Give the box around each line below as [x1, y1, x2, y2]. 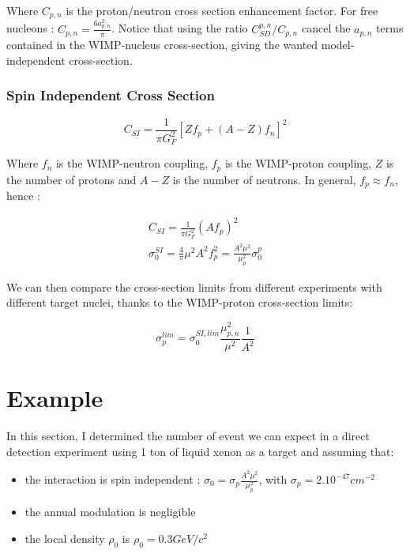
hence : [6, 187, 40, 204]
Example [6, 382, 103, 414]
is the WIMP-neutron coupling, [55, 155, 209, 171]
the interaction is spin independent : [24, 471, 201, 488]
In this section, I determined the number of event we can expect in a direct [6, 427, 370, 443]
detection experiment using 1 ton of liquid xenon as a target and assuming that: [6, 443, 394, 459]
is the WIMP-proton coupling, [224, 155, 372, 171]
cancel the [301, 20, 351, 36]
